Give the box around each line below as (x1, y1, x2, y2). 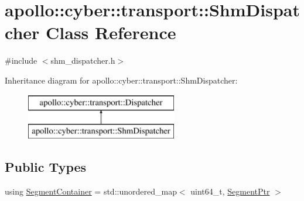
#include (5, 54, 37, 67)
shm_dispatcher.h (50, 54, 115, 67)
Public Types (5, 158, 87, 176)
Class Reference (46, 20, 176, 44)
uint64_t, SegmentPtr (190, 185, 270, 197)
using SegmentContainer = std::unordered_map (5, 185, 177, 197)
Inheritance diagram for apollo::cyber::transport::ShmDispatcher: (5, 74, 238, 86)
